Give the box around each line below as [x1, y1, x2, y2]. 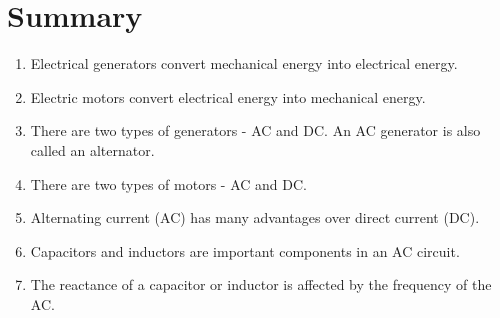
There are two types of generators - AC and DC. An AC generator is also [30, 120, 481, 141]
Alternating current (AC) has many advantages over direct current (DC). [30, 207, 480, 228]
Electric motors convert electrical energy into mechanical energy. [30, 86, 426, 107]
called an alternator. [30, 139, 155, 160]
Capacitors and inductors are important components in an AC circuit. [30, 240, 460, 261]
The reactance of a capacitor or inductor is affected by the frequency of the [30, 274, 492, 295]
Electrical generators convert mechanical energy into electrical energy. [30, 53, 458, 74]
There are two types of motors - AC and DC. [30, 173, 307, 194]
